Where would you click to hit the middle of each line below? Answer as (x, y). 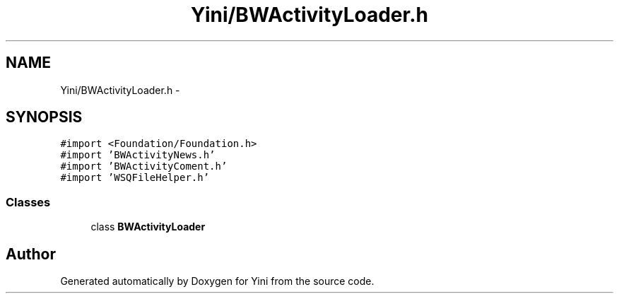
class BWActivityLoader (148, 227)
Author (31, 254)
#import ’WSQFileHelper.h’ (135, 178)
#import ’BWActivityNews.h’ (138, 155)
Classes (28, 202)
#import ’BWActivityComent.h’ (144, 166)
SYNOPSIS (44, 117)
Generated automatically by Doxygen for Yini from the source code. (217, 281)
